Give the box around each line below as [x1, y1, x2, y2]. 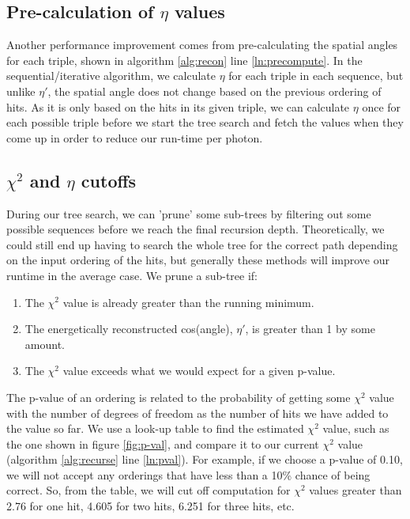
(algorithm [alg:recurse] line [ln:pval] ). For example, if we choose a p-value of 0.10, [6, 451, 403, 468]
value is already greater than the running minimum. [62, 294, 314, 310]
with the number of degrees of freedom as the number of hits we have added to [6, 404, 389, 421]
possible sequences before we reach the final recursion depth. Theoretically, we [6, 221, 385, 237]
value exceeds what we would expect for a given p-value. [62, 362, 336, 379]
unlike [6, 82, 36, 99]
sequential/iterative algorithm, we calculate [6, 67, 216, 84]
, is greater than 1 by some [245, 320, 375, 337]
